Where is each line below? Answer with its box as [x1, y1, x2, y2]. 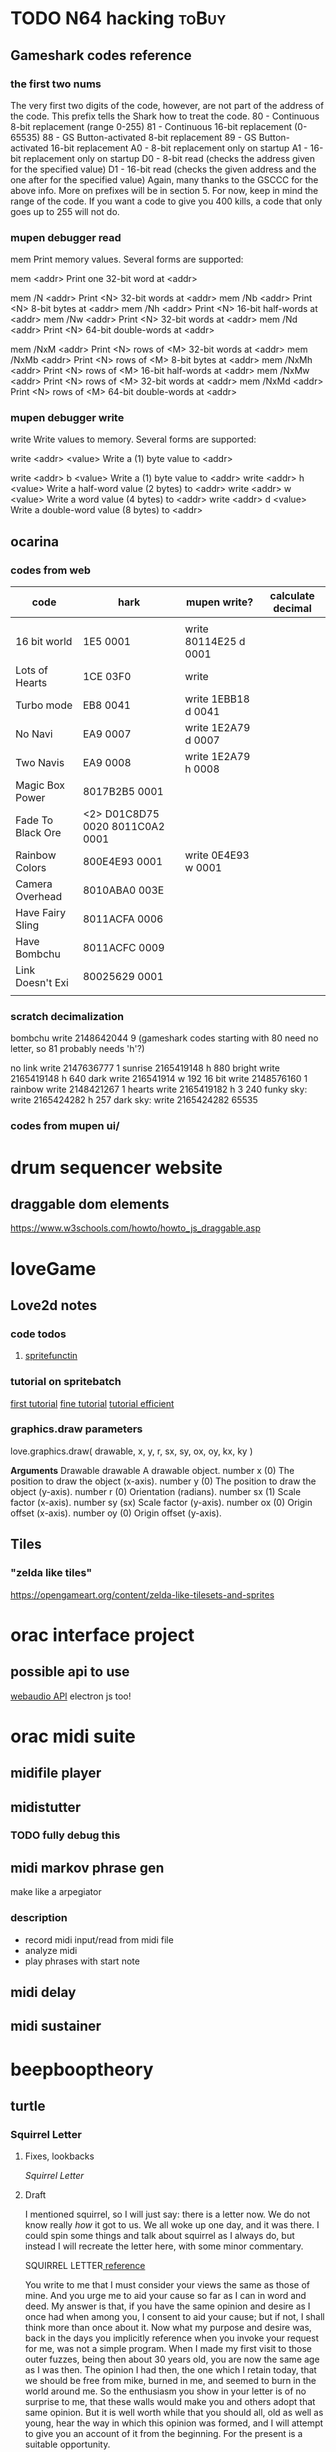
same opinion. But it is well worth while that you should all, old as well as [24, 2407, 324, 2419]
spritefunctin [24, 1350, 78, 1362]
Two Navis [15, 756, 65, 770]
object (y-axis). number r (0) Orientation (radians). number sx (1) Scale [10, 1485, 302, 1497]
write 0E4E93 [184, 848, 250, 862]
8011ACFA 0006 [82, 912, 164, 926]
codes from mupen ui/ [10, 1119, 120, 1133]
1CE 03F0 [82, 670, 132, 684]
